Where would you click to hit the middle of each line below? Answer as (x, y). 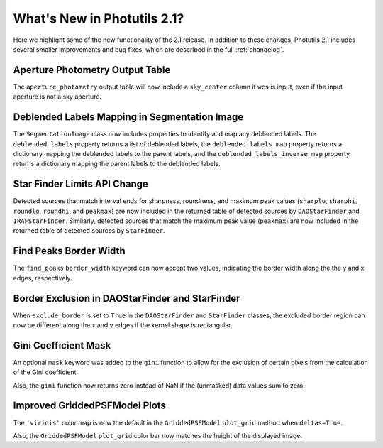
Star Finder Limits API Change (81, 184)
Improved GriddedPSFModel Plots (90, 406)
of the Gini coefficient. (46, 372)
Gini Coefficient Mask (62, 345)
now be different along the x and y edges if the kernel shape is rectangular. (123, 325)
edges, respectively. (43, 278)
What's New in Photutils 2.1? (99, 18)
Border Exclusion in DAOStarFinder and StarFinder (127, 298)
